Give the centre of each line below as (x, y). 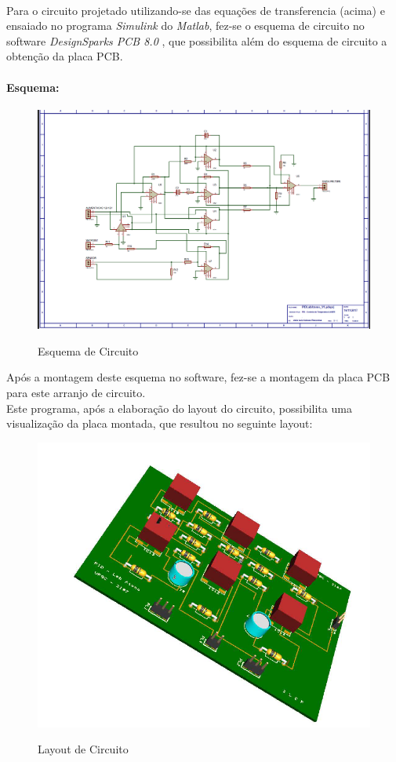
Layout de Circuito (83, 749)
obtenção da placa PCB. (65, 56)
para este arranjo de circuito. (76, 393)
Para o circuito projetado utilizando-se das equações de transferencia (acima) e (196, 10)
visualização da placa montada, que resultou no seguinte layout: (160, 423)
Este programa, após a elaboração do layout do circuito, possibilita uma (179, 408)
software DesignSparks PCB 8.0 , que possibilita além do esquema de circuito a (197, 40)
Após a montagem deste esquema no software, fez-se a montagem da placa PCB (198, 377)
